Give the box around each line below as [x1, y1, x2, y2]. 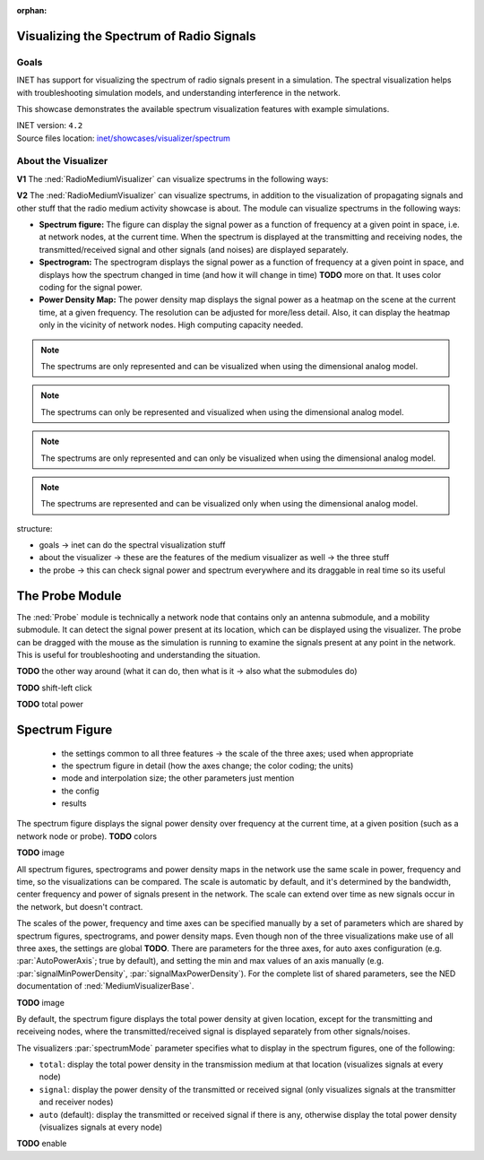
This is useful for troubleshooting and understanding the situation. [16, 649, 261, 660]
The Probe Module [16, 588, 122, 603]
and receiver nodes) [39, 1096, 114, 1107]
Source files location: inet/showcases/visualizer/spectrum [16, 133, 230, 143]
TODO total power [16, 699, 84, 710]
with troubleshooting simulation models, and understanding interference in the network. [16, 87, 341, 98]
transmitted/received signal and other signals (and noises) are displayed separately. [39, 244, 349, 255]
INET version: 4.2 [16, 120, 83, 131]
